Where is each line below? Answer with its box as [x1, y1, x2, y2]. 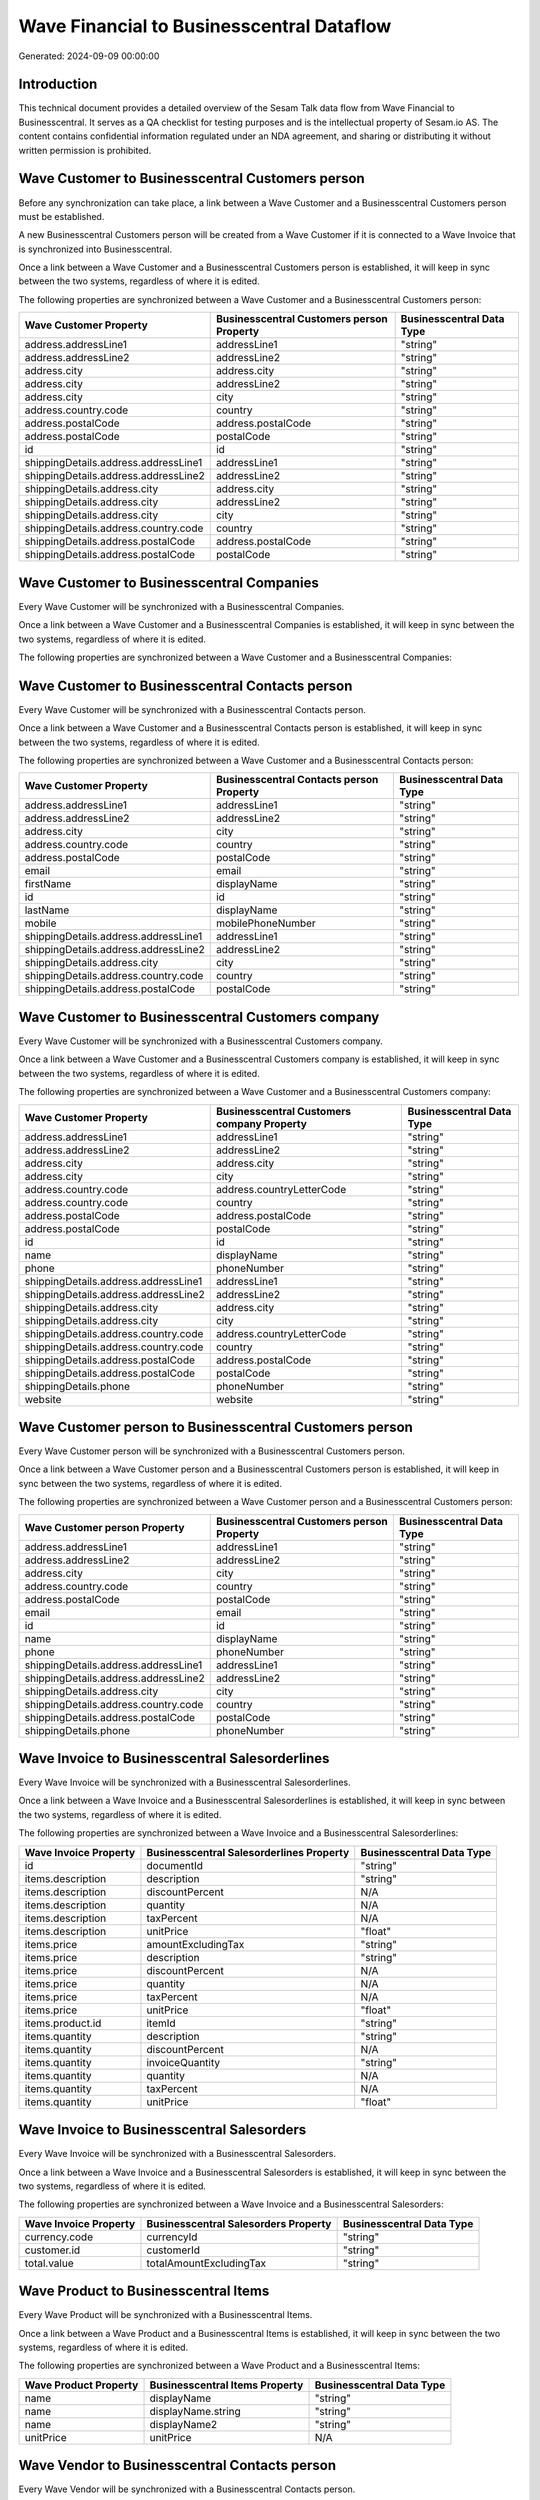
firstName [24, 877, 72, 891]
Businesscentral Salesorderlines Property [146, 1845, 350, 1859]
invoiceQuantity [146, 2055, 220, 2069]
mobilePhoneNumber [215, 916, 317, 930]
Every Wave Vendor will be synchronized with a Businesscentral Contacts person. [18, 2483, 356, 2495]
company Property [215, 1116, 307, 1130]
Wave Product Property [24, 2378, 139, 2392]
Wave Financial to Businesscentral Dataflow [18, 15, 392, 37]
